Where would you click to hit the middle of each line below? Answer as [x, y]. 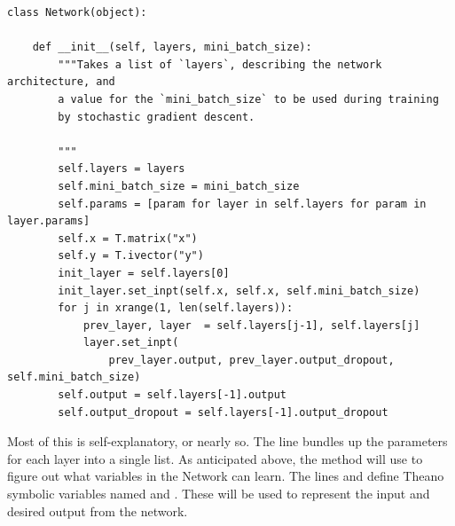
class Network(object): [77, 12]
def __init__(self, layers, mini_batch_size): [172, 47]
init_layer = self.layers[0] [144, 273]
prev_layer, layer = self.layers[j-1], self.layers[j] [251, 325]
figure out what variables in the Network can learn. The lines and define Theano [226, 476]
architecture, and [61, 82]
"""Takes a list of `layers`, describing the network [220, 64]
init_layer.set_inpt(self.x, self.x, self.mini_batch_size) [239, 290]
